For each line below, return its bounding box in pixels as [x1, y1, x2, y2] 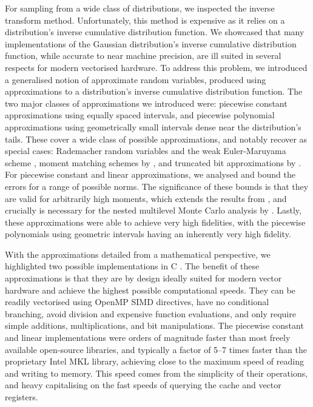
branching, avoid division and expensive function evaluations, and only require [5, 307, 296, 320]
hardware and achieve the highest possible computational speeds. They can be [5, 283, 295, 296]
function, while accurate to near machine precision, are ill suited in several [5, 49, 281, 62]
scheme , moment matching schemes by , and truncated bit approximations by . [5, 156, 301, 169]
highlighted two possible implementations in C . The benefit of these [5, 260, 260, 272]
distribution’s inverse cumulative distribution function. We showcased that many [5, 25, 305, 38]
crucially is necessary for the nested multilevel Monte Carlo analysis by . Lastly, [5, 204, 301, 217]
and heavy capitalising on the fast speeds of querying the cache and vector [5, 378, 281, 391]
